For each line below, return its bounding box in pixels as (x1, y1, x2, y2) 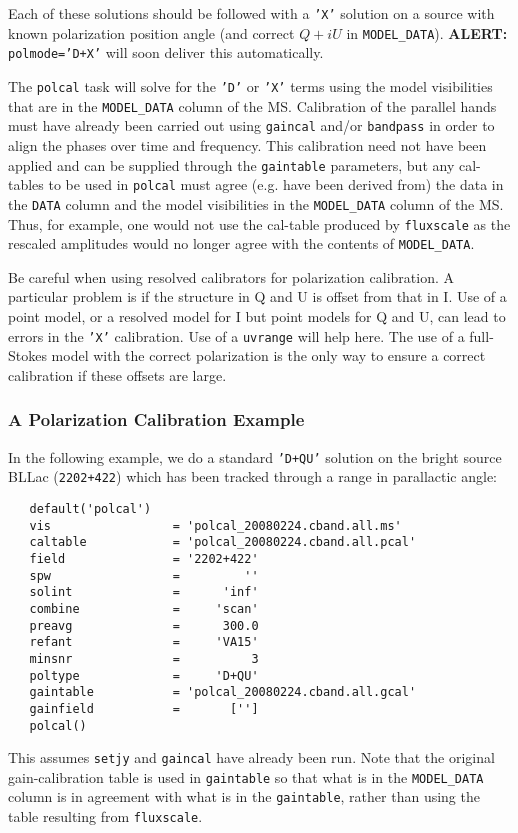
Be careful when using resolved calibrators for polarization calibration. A (8, 266, 455, 287)
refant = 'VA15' (29, 635, 259, 650)
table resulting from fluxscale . (8, 806, 203, 827)
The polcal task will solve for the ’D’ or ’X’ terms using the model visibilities (8, 75, 493, 96)
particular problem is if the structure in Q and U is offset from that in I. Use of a (8, 286, 507, 307)
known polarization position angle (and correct (8, 22, 295, 43)
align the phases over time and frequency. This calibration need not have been (8, 134, 487, 155)
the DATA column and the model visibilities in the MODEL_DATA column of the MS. (8, 193, 504, 214)
